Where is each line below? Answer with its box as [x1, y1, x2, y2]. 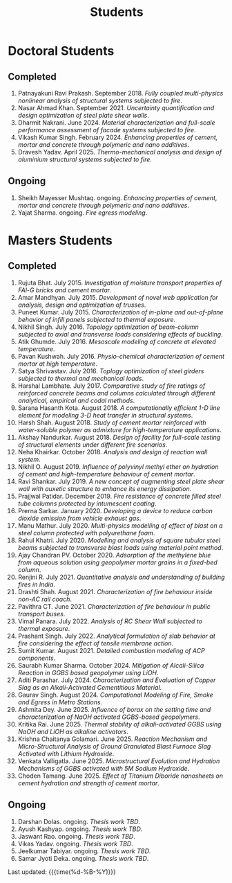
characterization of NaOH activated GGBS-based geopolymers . [17, 713, 200, 721]
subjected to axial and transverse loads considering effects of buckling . [17, 330, 223, 338]
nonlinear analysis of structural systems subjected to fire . [17, 96, 182, 105]
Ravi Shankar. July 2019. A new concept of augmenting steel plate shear [17, 477, 225, 485]
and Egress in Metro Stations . [17, 697, 103, 706]
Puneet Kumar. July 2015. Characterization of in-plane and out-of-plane [17, 307, 224, 316]
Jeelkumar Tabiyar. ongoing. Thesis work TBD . [17, 846, 151, 855]
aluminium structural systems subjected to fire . [17, 155, 153, 163]
